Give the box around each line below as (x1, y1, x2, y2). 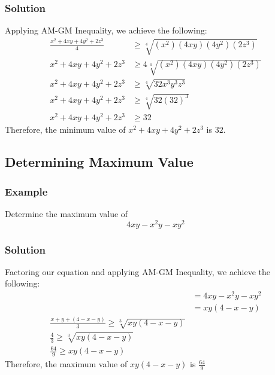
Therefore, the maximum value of (5, 358, 128, 370)
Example (5, 184, 48, 199)
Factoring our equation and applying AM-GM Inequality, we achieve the (5, 265, 270, 278)
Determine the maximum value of (5, 207, 128, 219)
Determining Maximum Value (5, 153, 194, 171)
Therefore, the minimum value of (5, 123, 126, 136)
